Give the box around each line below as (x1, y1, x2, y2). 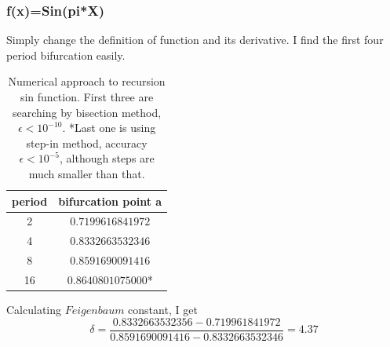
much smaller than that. (28, 165, 145, 181)
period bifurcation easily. (6, 46, 126, 63)
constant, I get (128, 301, 198, 318)
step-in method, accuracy (26, 134, 148, 151)
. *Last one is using (62, 119, 156, 136)
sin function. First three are (20, 89, 154, 104)
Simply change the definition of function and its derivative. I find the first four (6, 31, 384, 48)
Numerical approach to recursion (8, 73, 166, 89)
